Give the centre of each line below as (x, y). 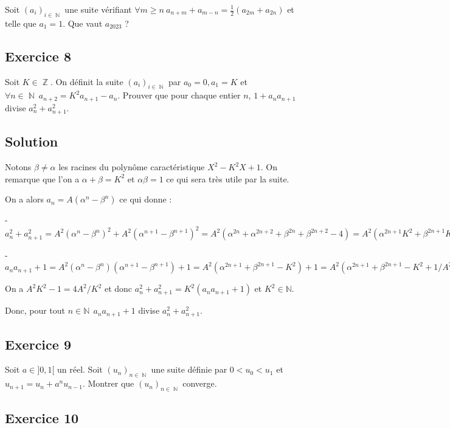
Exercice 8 (38, 56)
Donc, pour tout (35, 310)
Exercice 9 (38, 344)
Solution (32, 141)
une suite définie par (189, 369)
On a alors (24, 199)
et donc (118, 288)
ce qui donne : (146, 199)
